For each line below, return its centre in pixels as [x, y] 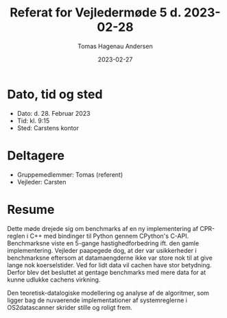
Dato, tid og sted [55, 94]
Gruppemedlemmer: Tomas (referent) [70, 174]
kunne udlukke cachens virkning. [54, 280]
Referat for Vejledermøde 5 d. [96, 13]
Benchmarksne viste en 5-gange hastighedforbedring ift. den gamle [103, 243]
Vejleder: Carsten [41, 182]
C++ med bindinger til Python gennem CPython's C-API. [109, 236]
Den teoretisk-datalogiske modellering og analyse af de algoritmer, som [108, 293]
